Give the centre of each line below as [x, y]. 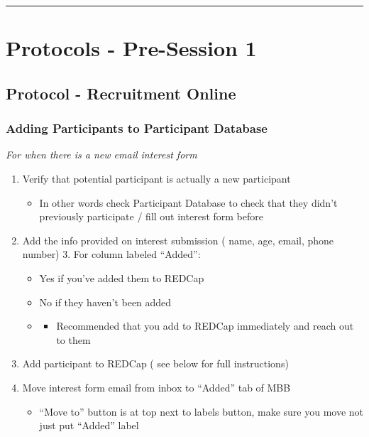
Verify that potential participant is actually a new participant [156, 178]
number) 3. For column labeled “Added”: [111, 254]
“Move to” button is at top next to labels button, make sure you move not [202, 411]
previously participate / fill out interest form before [151, 216]
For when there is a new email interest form [101, 155]
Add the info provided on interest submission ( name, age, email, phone [178, 240]
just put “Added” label [89, 425]
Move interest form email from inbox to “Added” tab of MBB [156, 387]
